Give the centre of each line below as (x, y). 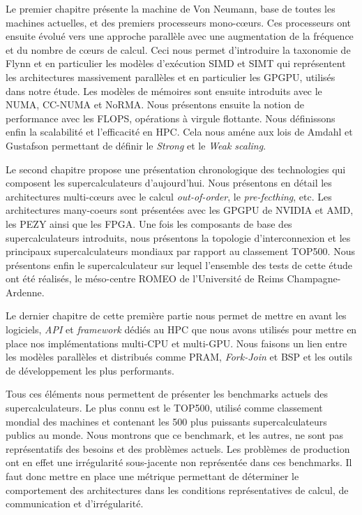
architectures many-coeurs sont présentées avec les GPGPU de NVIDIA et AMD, (180, 210)
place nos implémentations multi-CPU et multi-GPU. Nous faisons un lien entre (176, 343)
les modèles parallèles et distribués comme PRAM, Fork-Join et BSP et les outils (179, 357)
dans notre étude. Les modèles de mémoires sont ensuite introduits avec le (164, 90)
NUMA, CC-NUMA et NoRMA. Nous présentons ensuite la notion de (155, 104)
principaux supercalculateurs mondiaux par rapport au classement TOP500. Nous (180, 251)
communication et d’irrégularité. (75, 503)
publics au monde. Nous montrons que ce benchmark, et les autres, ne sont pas (175, 435)
